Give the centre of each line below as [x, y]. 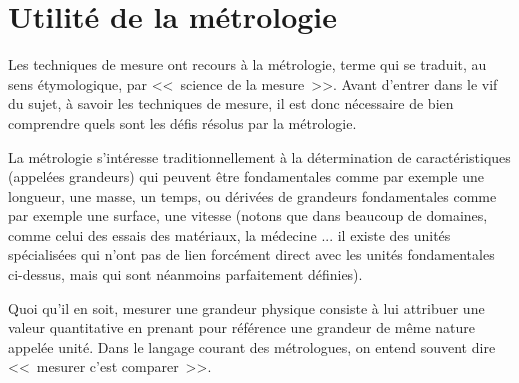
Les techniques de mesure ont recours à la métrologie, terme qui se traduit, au [247, 64]
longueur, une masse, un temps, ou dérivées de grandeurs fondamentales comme [252, 195]
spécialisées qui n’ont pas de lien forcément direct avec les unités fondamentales [251, 254]
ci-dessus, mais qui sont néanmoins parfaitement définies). [185, 274]
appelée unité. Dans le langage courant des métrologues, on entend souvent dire [252, 346]
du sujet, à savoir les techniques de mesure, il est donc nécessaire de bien [231, 103]
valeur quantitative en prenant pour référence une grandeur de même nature [241, 327]
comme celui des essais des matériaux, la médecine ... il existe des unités [229, 234]
